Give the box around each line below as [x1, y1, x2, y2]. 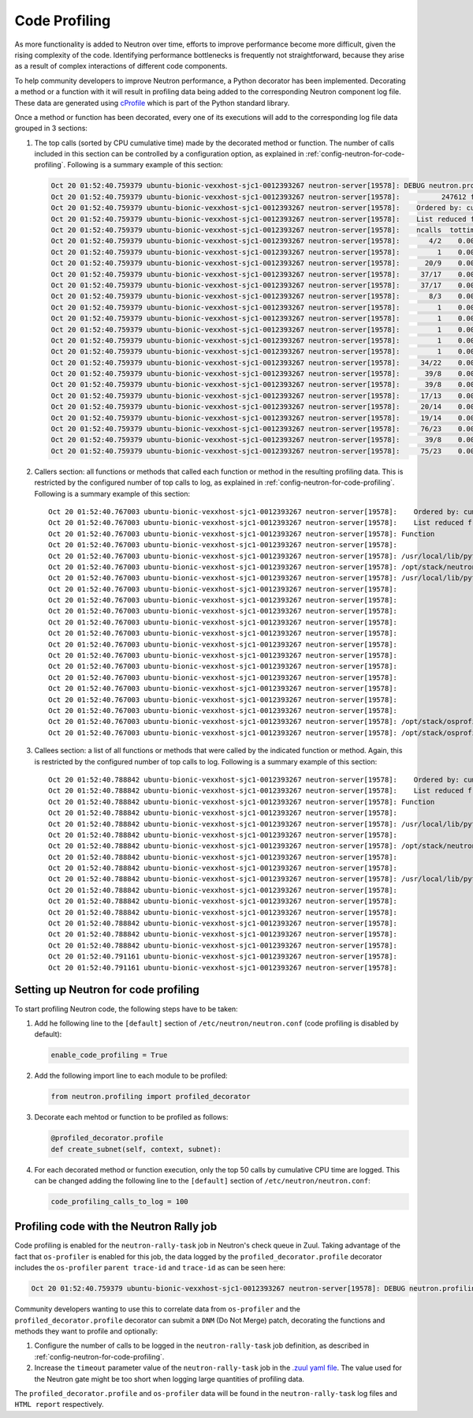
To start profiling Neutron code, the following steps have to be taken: [14, 1003, 238, 1014]
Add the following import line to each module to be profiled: [34, 1071, 228, 1081]
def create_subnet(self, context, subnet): [50, 1145, 222, 1154]
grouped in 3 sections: [14, 123, 88, 133]
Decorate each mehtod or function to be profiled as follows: [34, 1112, 229, 1122]
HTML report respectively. [14, 1400, 104, 1409]
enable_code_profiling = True [50, 1051, 168, 1060]
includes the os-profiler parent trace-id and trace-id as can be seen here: [14, 1263, 286, 1273]
